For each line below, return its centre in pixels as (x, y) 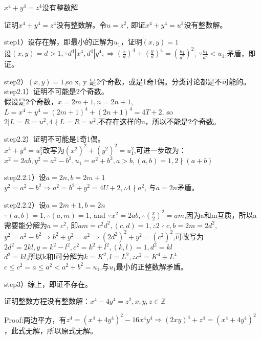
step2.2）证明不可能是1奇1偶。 (55, 138)
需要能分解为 (26, 225)
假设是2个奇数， (31, 101)
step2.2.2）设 (25, 204)
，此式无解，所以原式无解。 (51, 331)
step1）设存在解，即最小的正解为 (59, 42)
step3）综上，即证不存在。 (48, 284)
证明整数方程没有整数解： (47, 301)
